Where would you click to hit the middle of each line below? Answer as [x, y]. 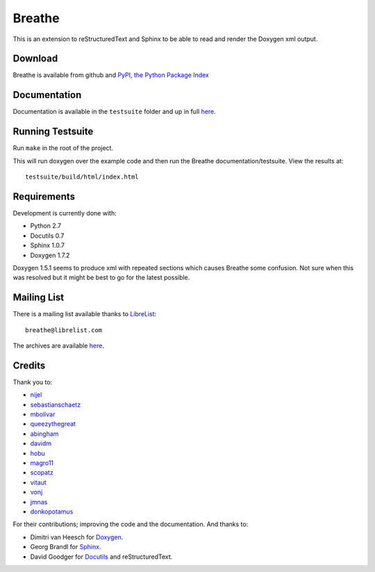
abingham [44, 434]
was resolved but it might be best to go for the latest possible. [101, 277]
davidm [41, 443]
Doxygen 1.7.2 [50, 255]
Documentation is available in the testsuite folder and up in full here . [115, 112]
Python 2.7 [46, 226]
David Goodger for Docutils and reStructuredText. [101, 557]
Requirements [44, 196]
